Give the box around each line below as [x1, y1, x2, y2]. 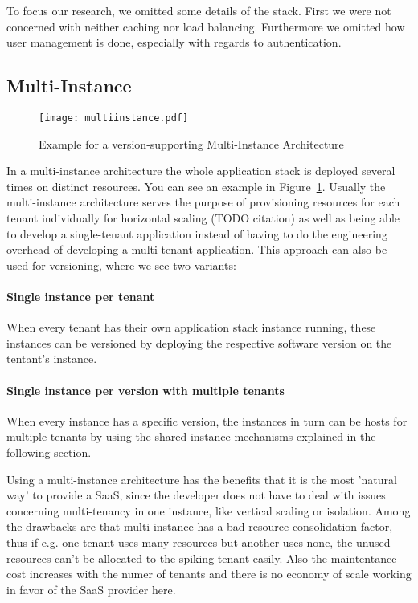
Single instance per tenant [6, 287, 155, 304]
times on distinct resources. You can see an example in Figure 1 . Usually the [6, 177, 386, 194]
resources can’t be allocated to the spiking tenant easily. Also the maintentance [6, 549, 397, 566]
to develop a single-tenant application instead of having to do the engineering [6, 225, 387, 242]
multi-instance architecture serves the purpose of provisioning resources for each [6, 194, 400, 210]
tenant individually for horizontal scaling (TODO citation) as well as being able [6, 210, 400, 226]
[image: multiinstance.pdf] [39, 112, 189, 124]
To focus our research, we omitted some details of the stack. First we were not [6, 2, 391, 18]
